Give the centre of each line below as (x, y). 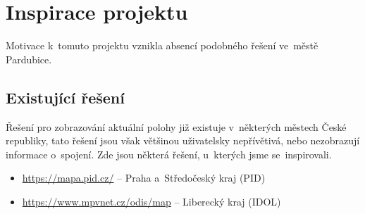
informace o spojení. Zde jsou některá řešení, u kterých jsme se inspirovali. (169, 154)
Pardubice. (29, 59)
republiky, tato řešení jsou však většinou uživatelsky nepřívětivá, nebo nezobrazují (183, 140)
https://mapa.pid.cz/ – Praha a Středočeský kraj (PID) (144, 178)
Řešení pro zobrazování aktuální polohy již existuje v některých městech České (176, 126)
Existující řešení (65, 97)
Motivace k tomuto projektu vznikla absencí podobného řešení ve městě (162, 45)
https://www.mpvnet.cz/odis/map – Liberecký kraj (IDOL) (151, 201)
